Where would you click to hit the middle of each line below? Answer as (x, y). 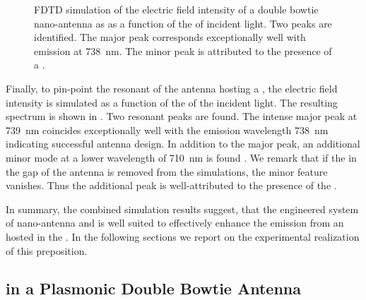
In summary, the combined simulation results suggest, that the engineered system (182, 209)
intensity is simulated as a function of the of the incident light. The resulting (172, 102)
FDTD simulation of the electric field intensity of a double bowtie (176, 9)
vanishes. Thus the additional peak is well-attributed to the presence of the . (171, 185)
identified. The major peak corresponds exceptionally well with (170, 37)
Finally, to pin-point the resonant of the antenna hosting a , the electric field (172, 88)
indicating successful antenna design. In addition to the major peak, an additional (183, 144)
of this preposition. (47, 250)
